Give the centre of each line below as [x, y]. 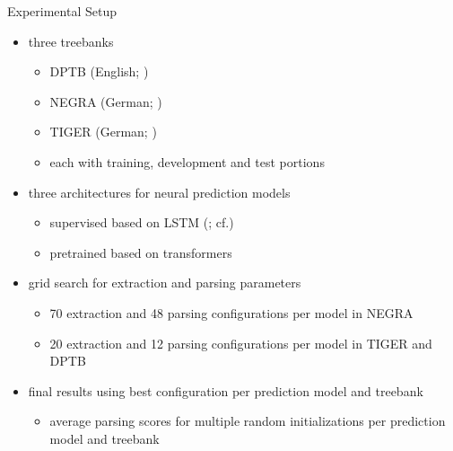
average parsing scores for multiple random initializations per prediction [248, 421]
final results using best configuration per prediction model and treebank [226, 390]
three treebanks [71, 41]
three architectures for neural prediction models [159, 192]
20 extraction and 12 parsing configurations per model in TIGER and [241, 343]
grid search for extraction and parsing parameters [165, 283]
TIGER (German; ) [103, 132]
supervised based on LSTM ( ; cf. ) [142, 222]
